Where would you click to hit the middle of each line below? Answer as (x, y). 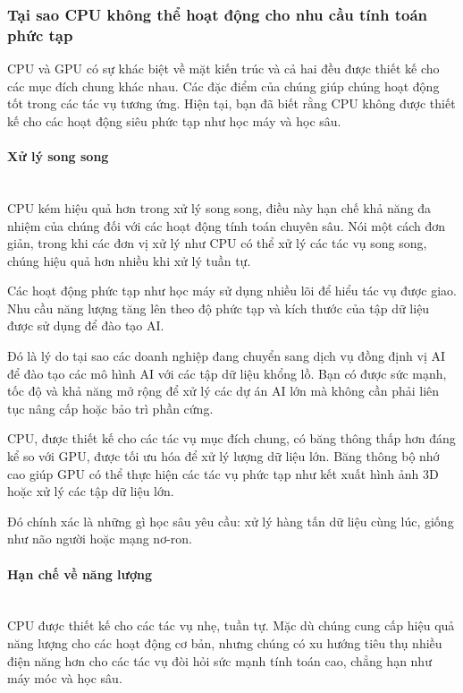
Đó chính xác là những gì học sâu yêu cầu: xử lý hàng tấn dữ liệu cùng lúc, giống (231, 521)
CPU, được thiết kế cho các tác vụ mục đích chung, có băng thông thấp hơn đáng (231, 438)
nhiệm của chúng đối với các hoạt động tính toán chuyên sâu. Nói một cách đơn (227, 225)
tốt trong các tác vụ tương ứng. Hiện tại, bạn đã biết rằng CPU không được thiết (231, 103)
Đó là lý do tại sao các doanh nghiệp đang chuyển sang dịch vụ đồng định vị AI (226, 356)
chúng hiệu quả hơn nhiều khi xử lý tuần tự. (129, 260)
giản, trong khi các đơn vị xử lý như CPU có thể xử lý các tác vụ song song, (217, 243)
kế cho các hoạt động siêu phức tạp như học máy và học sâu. (174, 120)
